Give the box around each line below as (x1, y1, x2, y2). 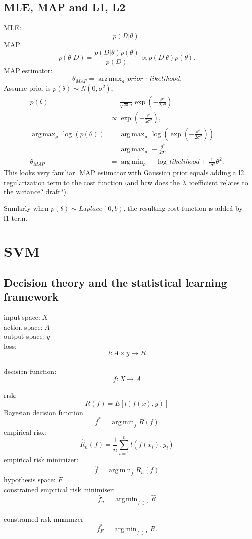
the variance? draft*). (4, 187, 68, 197)
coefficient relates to (188, 177, 248, 187)
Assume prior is (4, 83, 51, 93)
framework (4, 289, 59, 304)
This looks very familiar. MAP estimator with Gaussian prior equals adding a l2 (4, 167, 244, 178)
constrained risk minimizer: (4, 514, 85, 524)
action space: (4, 321, 42, 332)
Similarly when (4, 203, 49, 213)
